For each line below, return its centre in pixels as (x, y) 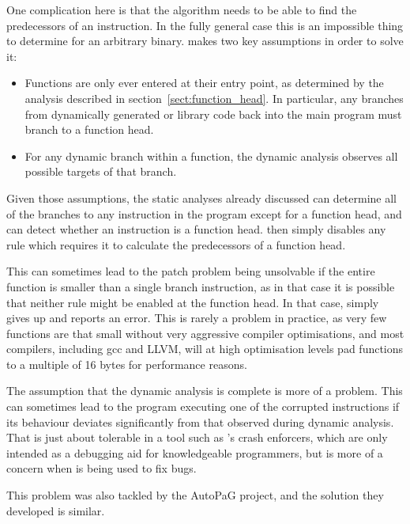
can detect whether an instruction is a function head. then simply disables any (196, 229)
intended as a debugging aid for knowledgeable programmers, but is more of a (195, 452)
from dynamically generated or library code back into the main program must (213, 114)
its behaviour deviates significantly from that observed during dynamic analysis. (200, 421)
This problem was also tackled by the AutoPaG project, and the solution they (195, 495)
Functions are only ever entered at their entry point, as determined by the (204, 83)
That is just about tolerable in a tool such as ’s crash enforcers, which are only (197, 437)
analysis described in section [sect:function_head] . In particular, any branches (214, 98)
